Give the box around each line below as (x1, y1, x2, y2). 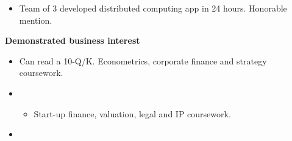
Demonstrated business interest (5, 34, 140, 47)
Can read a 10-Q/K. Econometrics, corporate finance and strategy (19, 54, 267, 67)
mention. (19, 13, 52, 26)
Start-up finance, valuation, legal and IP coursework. (34, 107, 231, 120)
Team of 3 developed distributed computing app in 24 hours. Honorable (19, 2, 287, 14)
